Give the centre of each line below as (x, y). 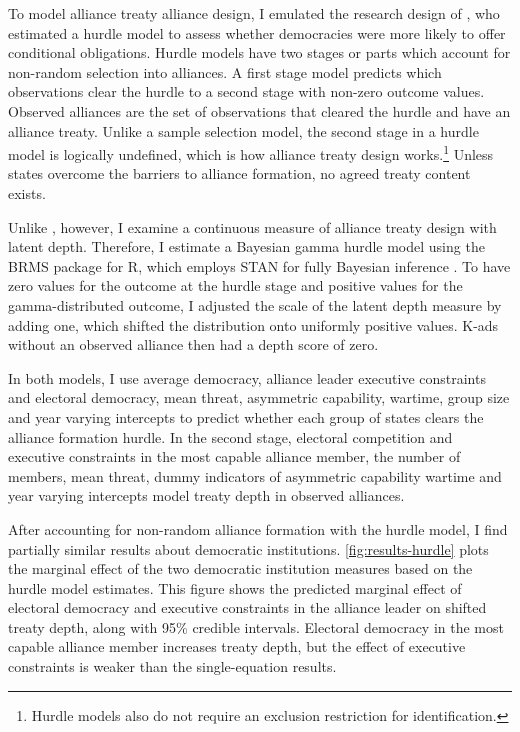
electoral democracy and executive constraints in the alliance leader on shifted (247, 607)
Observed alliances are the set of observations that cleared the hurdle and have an (259, 110)
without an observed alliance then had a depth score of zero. (193, 344)
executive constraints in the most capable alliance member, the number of (234, 456)
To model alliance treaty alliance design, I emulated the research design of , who (254, 13)
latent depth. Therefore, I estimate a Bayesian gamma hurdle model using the (246, 246)
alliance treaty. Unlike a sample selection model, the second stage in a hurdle (243, 130)
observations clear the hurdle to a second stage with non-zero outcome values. (246, 91)
